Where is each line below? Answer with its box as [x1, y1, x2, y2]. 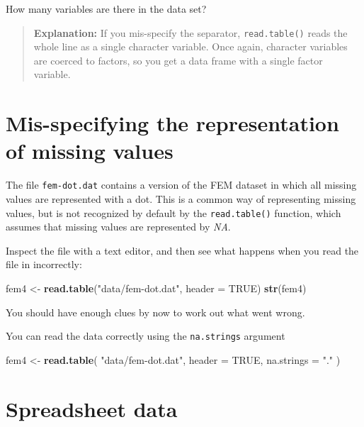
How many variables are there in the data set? [6, 1, 207, 16]
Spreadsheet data [6, 394, 178, 423]
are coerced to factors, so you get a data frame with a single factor [33, 52, 323, 67]
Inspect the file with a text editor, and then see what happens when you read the [6, 243, 359, 257]
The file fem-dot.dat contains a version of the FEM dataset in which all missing [6, 177, 357, 192]
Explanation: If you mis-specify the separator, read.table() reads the [33, 25, 348, 40]
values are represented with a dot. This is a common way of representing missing [6, 192, 356, 206]
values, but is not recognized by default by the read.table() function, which [6, 205, 341, 220]
